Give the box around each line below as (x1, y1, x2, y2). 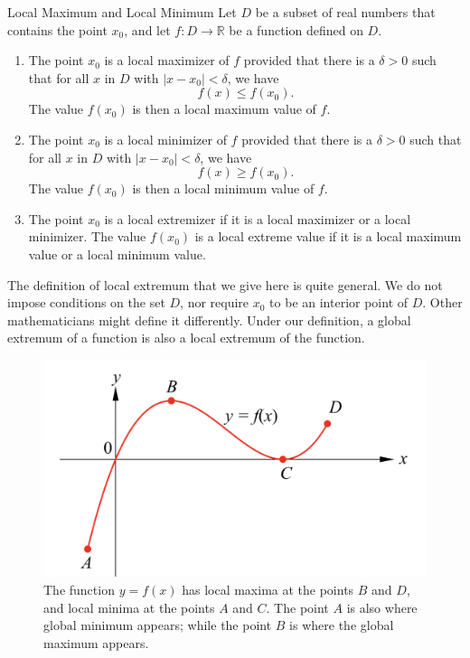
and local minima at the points (43, 597, 215, 616)
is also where (346, 597, 418, 616)
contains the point (7, 20, 108, 39)
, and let (124, 20, 171, 39)
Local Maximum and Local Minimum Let (7, 3, 237, 21)
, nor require (180, 293, 249, 312)
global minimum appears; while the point (43, 616, 272, 634)
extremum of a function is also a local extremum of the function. (7, 328, 365, 347)
